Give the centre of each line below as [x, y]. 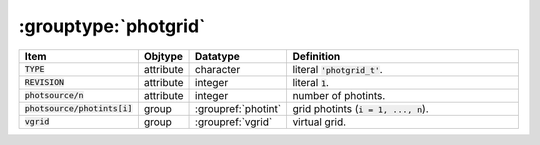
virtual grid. [319, 122]
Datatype [217, 56]
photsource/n [54, 95]
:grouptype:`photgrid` [112, 26]
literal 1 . [311, 82]
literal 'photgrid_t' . [338, 69]
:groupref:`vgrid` [234, 122]
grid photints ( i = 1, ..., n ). [360, 108]
